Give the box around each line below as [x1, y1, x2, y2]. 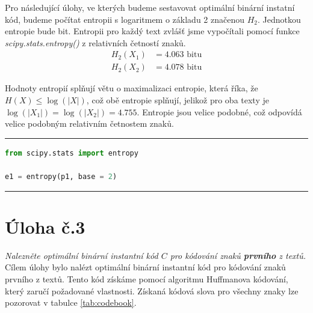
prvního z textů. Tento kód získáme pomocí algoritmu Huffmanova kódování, [5, 272, 288, 285]
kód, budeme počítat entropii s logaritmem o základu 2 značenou [5, 13, 244, 25]
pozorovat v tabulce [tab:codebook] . [5, 296, 137, 309]
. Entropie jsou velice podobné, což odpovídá [137, 105, 302, 118]
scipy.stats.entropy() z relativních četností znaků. [5, 36, 186, 49]
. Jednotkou [257, 13, 301, 25]
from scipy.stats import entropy [5, 148, 138, 157]
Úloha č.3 [5, 214, 85, 239]
